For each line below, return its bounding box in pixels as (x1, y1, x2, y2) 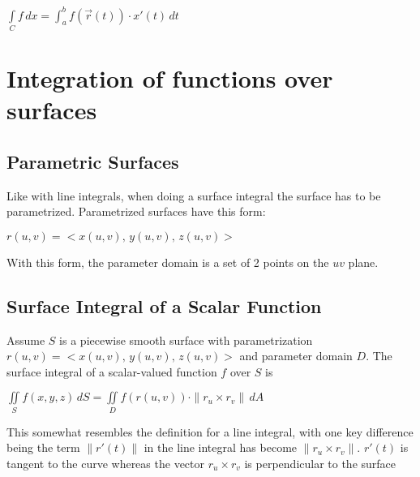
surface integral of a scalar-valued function (6, 363, 217, 380)
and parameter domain (239, 347, 353, 364)
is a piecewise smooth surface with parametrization (59, 331, 313, 348)
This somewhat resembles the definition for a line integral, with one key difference (6, 423, 414, 440)
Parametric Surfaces (6, 148, 179, 174)
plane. (348, 253, 379, 270)
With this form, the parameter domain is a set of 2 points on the (6, 253, 329, 270)
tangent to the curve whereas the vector (6, 454, 204, 471)
